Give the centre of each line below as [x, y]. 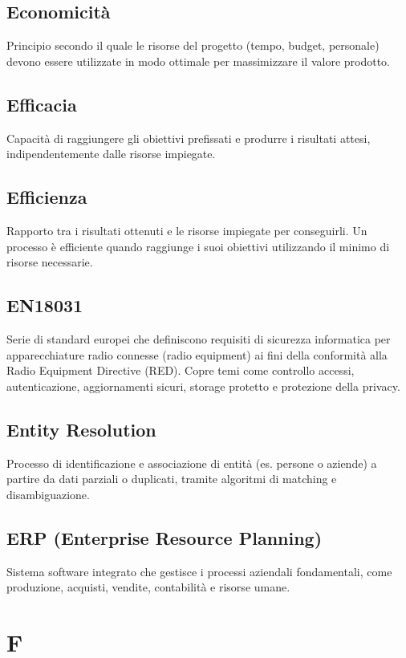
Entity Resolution [81, 429]
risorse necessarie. [50, 262]
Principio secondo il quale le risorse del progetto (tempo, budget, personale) [193, 45]
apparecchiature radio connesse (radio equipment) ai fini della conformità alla [197, 354]
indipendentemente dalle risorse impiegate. [111, 154]
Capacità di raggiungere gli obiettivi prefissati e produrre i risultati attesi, [189, 138]
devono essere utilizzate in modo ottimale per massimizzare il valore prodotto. [199, 61]
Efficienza [47, 197]
